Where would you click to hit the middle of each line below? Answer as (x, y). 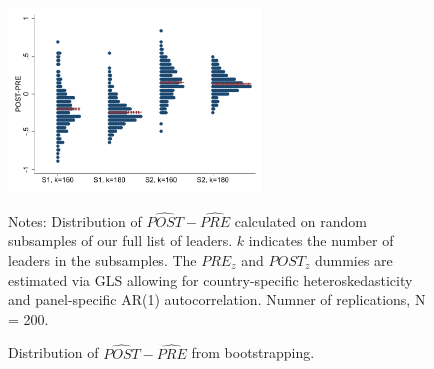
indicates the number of (321, 240)
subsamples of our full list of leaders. (120, 240)
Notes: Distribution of (75, 220)
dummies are (353, 260)
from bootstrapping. (253, 352)
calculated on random (300, 220)
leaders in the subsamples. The (102, 260)
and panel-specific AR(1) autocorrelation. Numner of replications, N (217, 299)
